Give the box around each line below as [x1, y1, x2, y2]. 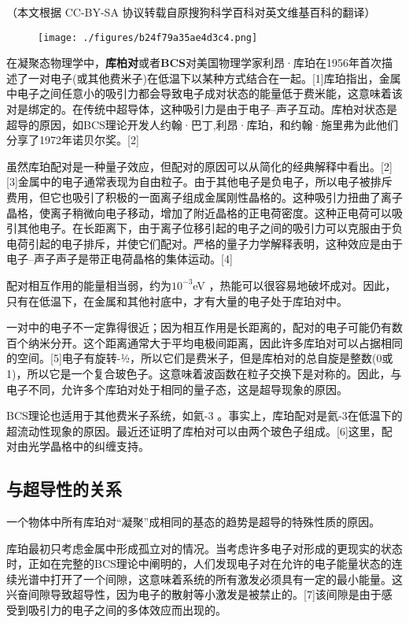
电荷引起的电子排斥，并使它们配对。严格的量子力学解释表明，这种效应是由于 [6, 235, 403, 251]
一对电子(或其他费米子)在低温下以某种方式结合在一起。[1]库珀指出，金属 [28, 69, 401, 86]
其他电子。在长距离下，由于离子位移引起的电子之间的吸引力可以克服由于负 [17, 220, 403, 236]
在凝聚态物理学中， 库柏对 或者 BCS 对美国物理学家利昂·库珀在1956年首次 [6, 54, 381, 71]
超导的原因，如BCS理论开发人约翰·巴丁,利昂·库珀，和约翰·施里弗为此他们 [6, 116, 399, 132]
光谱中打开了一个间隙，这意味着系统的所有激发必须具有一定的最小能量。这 [17, 570, 403, 587]
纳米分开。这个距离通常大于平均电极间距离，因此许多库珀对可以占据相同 [28, 334, 403, 350]
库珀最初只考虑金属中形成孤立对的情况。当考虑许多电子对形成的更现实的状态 [6, 540, 403, 556]
